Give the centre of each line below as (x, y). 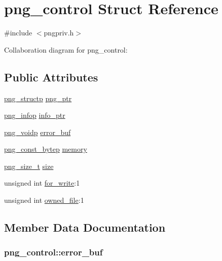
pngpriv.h (59, 33)
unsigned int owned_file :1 (44, 200)
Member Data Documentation (85, 227)
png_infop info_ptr (35, 115)
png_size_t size (29, 166)
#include (18, 33)
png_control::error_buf (53, 252)
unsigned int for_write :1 (42, 183)
